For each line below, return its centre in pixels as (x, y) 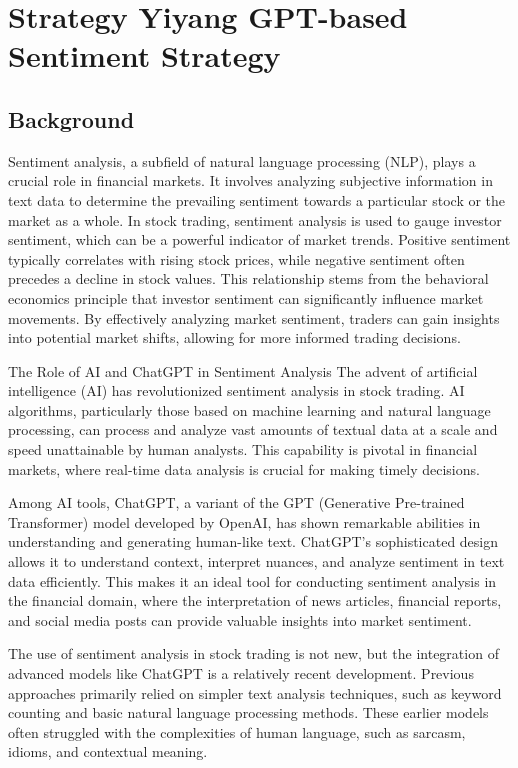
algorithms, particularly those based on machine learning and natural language (249, 409)
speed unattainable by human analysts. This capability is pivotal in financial (243, 449)
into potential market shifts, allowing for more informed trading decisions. (234, 337)
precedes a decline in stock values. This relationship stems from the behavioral (248, 278)
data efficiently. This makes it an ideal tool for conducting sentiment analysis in (252, 580)
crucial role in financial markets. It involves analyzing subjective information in (250, 180)
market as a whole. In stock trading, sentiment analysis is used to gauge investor (255, 219)
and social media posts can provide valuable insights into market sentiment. (240, 619)
